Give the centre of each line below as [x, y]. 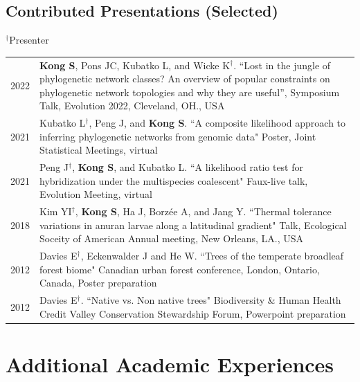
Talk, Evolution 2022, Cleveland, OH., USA [132, 106]
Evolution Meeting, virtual [96, 194]
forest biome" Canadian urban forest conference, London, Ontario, [180, 269]
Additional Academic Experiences [170, 364]
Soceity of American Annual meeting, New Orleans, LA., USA [172, 238]
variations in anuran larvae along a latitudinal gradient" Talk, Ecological [193, 225]
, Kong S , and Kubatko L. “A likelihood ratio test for [188, 167]
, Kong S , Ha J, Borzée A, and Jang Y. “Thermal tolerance [203, 211]
